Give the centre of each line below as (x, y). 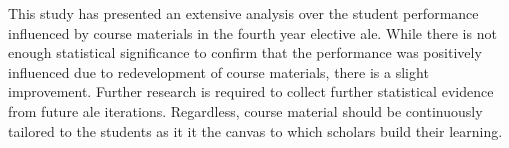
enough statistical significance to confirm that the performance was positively (245, 52)
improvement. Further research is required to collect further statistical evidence (251, 91)
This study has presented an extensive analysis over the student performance (243, 13)
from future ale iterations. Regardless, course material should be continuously (245, 110)
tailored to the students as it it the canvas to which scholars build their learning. (255, 130)
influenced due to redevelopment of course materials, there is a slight (218, 71)
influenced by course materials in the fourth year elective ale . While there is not (252, 32)
